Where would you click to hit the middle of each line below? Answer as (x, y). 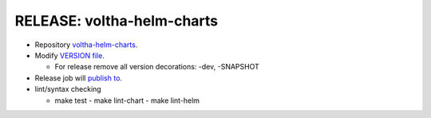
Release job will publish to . (79, 78)
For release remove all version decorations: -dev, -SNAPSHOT (157, 67)
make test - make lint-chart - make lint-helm (127, 100)
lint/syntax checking (68, 89)
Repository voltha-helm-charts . (86, 45)
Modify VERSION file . (70, 55)
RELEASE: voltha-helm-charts (117, 21)
